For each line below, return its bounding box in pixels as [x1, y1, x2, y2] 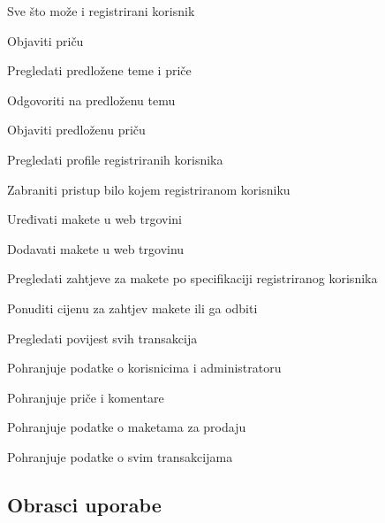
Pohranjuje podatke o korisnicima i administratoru [7, 358, 282, 377]
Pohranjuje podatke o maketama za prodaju [7, 418, 246, 436]
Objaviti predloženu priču [7, 120, 146, 139]
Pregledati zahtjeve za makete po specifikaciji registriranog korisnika [7, 269, 378, 288]
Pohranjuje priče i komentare [7, 388, 164, 406]
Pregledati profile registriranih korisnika [7, 150, 223, 168]
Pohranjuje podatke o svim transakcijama [7, 447, 233, 465]
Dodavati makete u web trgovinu [7, 239, 185, 258]
